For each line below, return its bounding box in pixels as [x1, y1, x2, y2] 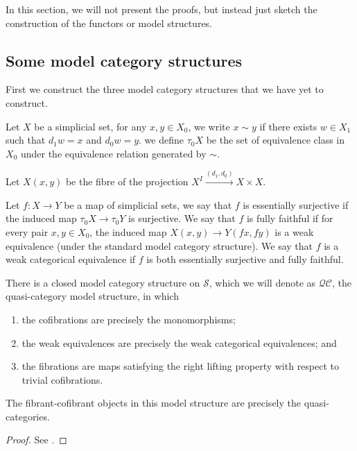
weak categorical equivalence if [6, 252, 136, 266]
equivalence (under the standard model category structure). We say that [6, 238, 313, 253]
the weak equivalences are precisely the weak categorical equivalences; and [21, 335, 337, 350]
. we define [139, 133, 184, 147]
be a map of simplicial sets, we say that [64, 197, 232, 212]
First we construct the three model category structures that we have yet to [6, 82, 324, 96]
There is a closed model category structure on [6, 275, 200, 289]
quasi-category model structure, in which [6, 289, 179, 303]
